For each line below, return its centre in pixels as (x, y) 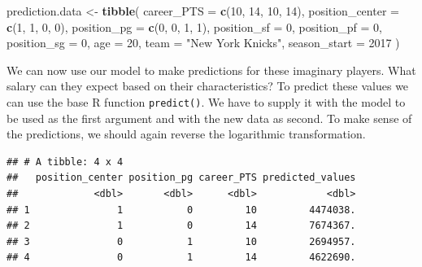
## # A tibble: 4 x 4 (65, 162)
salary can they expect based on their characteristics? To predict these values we (208, 86)
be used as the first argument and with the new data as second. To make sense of (209, 118)
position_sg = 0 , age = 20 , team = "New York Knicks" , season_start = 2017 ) (203, 43)
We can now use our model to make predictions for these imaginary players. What (211, 70)
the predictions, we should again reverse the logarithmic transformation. (186, 134)
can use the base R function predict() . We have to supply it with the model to (206, 101)
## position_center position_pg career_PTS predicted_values (181, 178)
